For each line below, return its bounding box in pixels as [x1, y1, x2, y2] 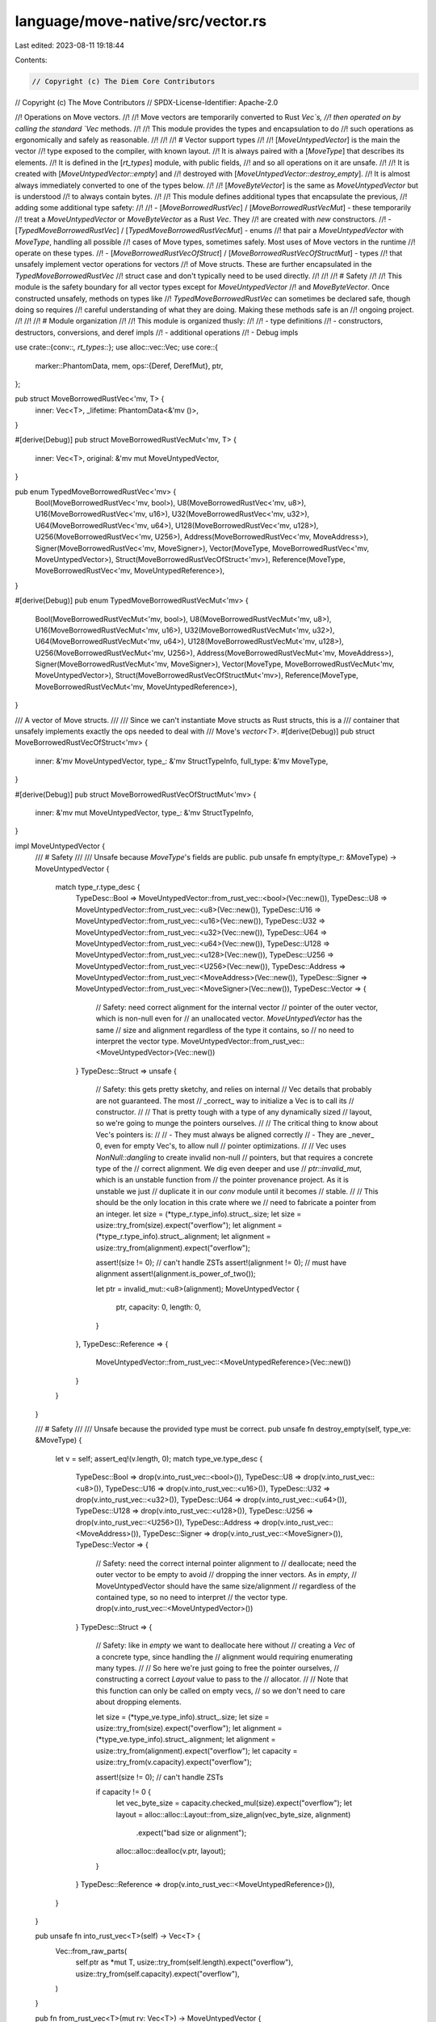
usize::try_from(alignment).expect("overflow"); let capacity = [95, 1745, 298, 1755]
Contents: [15, 55, 48, 65]
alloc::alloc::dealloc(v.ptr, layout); [115, 1846, 226, 1856]
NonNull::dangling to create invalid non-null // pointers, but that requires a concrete [95, 1153, 373, 1162]
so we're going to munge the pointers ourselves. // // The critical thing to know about [95, 1119, 379, 1128]
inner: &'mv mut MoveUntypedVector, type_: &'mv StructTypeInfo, [35, 808, 254, 817]
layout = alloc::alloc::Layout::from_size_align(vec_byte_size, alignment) [115, 1809, 351, 1819]
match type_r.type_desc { [55, 882, 140, 891]
